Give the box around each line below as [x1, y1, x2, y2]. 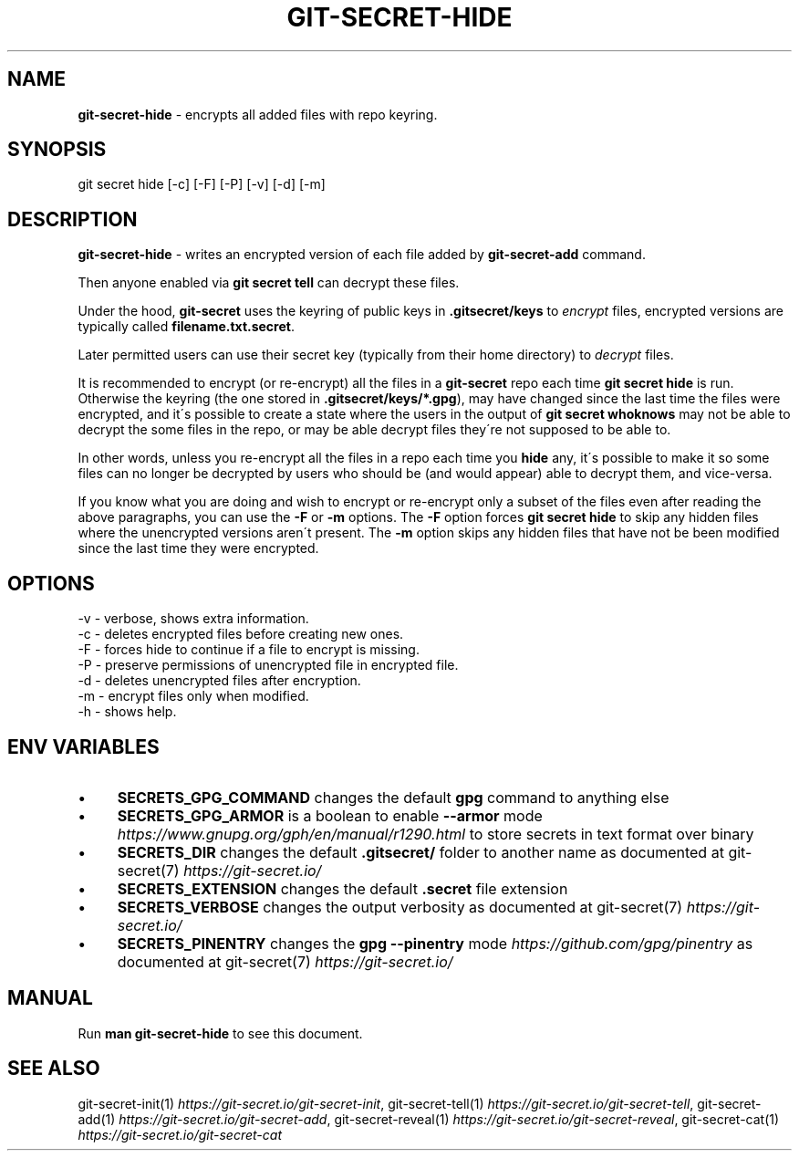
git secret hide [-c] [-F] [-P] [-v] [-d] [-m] [78, 176, 326, 193]
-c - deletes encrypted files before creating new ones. [78, 626, 404, 642]
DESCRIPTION [7, 207, 138, 231]
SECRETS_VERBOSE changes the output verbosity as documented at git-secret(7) [117, 897, 683, 916]
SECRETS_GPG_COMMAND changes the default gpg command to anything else [117, 788, 669, 807]
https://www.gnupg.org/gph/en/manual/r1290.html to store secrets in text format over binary [117, 824, 754, 843]
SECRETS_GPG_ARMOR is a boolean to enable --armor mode [117, 806, 543, 825]
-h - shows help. [78, 704, 177, 720]
